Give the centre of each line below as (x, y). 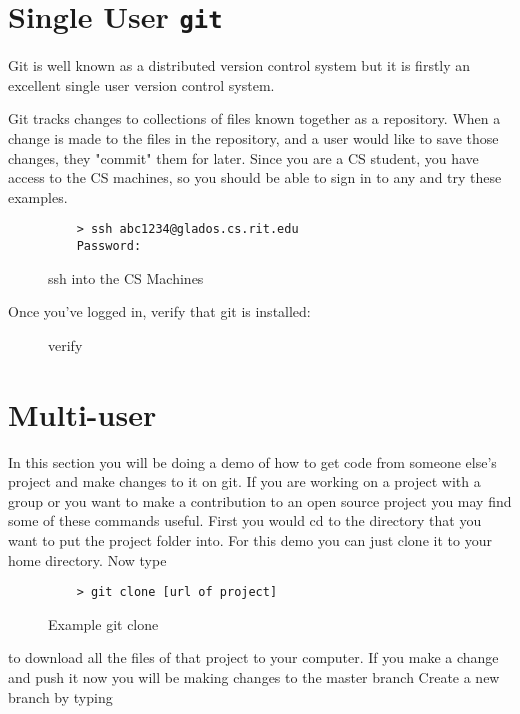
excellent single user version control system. (141, 84)
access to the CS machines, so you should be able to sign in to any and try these (255, 177)
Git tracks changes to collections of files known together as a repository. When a (254, 118)
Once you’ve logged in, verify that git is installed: (159, 311)
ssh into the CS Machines (126, 277)
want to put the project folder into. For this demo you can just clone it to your (250, 540)
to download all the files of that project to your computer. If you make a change (253, 657)
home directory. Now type (87, 559)
